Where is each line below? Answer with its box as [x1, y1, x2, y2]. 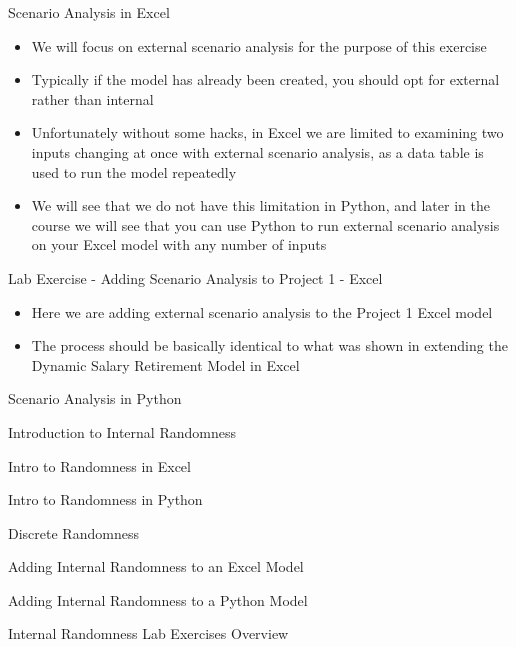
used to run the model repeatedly [31, 161, 237, 182]
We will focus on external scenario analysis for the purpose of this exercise [31, 35, 487, 56]
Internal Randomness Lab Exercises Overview [8, 623, 289, 644]
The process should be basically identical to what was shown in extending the [31, 335, 508, 356]
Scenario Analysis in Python [8, 388, 182, 409]
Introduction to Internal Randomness [8, 421, 236, 442]
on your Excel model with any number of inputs [31, 234, 327, 255]
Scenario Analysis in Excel [8, 2, 170, 22]
